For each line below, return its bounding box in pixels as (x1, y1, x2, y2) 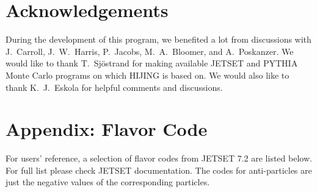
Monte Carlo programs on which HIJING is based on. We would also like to (5, 68, 290, 81)
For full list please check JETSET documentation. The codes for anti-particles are (5, 163, 312, 176)
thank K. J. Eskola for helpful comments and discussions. (5, 80, 223, 93)
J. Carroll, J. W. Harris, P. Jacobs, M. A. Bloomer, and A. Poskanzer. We (5, 44, 294, 57)
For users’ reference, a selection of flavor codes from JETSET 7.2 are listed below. (5, 152, 312, 165)
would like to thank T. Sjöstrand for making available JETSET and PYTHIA (5, 57, 298, 69)
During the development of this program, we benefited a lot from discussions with (5, 33, 312, 46)
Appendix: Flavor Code (5, 116, 208, 141)
